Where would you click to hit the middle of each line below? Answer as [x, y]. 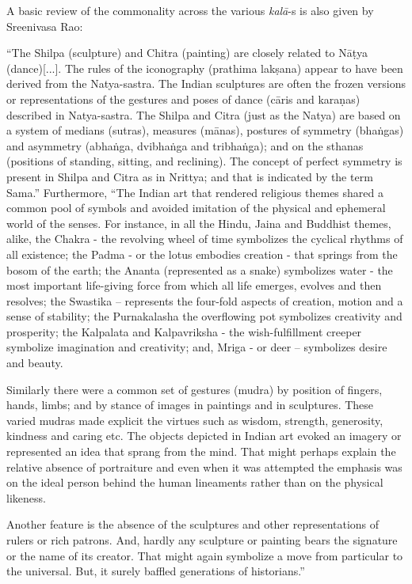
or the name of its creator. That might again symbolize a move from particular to [205, 555]
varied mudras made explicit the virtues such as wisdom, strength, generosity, [195, 420]
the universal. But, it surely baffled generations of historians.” [156, 571]
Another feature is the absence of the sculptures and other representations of [193, 524]
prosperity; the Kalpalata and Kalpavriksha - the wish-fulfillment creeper [184, 331]
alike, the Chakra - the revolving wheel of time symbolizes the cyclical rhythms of [205, 239]
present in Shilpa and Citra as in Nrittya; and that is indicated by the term [190, 176]
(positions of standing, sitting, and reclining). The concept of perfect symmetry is [204, 161]
